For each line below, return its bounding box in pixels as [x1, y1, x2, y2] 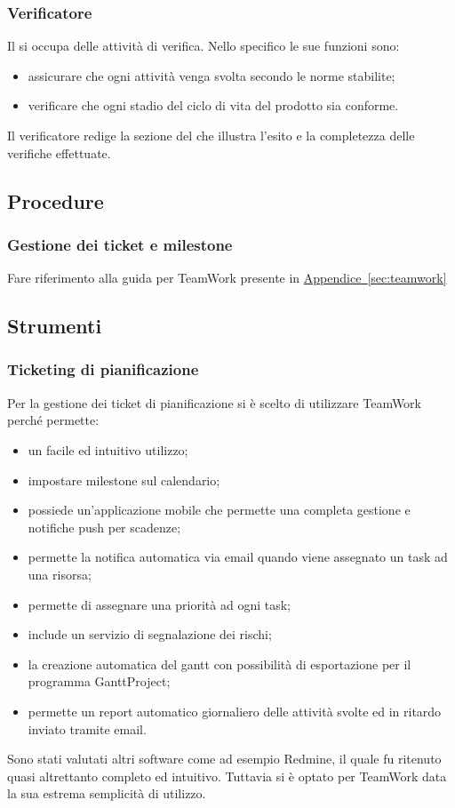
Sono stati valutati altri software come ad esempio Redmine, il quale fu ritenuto [7, 749, 442, 768]
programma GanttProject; [28, 672, 171, 691]
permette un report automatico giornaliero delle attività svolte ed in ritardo [28, 701, 442, 720]
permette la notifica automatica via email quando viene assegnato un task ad [28, 548, 448, 566]
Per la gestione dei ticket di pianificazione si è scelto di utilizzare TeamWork [7, 393, 422, 412]
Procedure [7, 187, 104, 214]
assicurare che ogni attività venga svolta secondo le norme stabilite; [28, 66, 395, 84]
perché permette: [7, 411, 100, 429]
